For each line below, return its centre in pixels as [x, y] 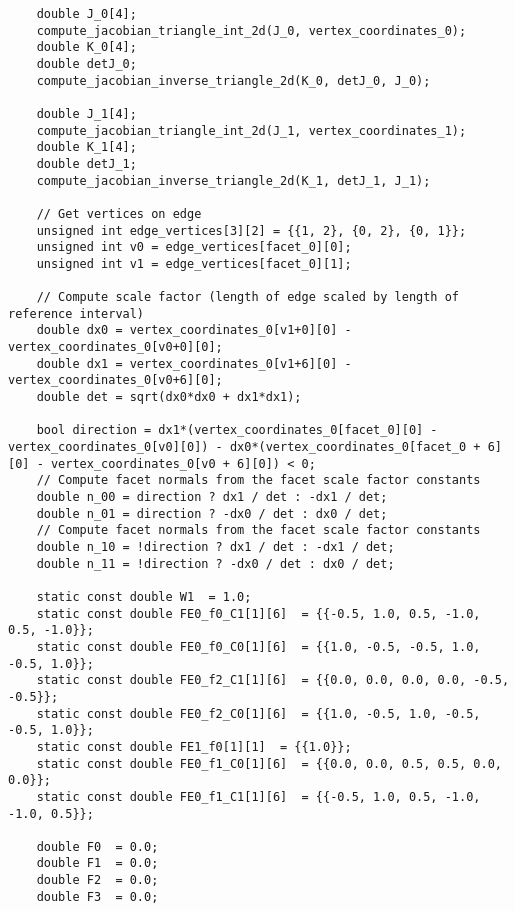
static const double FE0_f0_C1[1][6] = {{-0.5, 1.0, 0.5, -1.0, [258, 613]
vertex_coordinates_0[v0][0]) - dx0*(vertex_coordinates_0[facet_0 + [244, 447]
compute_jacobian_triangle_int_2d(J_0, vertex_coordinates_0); [251, 30]
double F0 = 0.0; [97, 846]
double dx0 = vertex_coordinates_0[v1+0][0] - [194, 330]
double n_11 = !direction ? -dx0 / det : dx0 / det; [215, 563]
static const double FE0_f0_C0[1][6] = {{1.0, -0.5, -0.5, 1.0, [258, 646]
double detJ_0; [86, 63]
